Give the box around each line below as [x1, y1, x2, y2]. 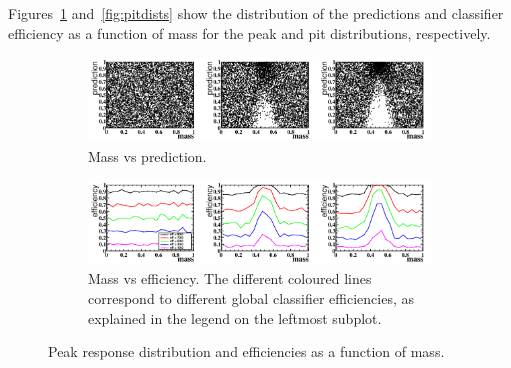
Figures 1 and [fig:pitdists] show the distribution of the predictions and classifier [8, 3, 504, 23]
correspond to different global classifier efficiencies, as [88, 288, 415, 309]
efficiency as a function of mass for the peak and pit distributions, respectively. [8, 22, 491, 43]
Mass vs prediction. [88, 145, 207, 166]
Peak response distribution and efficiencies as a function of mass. [48, 341, 445, 362]
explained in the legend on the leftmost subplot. [88, 307, 382, 328]
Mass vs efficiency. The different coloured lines [88, 268, 372, 289]
